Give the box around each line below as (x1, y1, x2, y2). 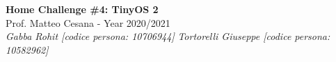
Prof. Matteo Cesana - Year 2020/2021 (6, 15, 170, 30)
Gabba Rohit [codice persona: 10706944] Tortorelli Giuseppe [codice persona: (6, 29, 330, 43)
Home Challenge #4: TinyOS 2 (6, 2, 159, 16)
